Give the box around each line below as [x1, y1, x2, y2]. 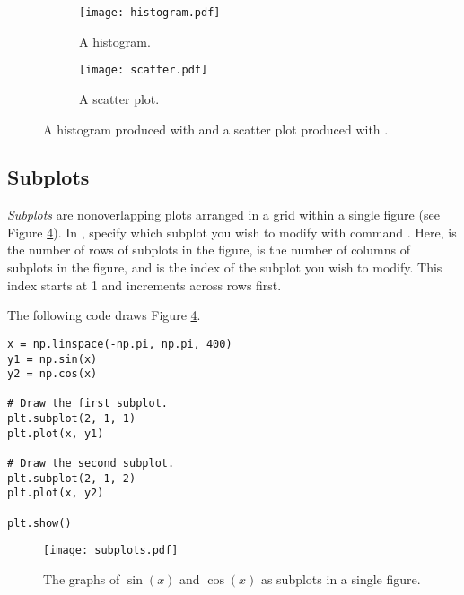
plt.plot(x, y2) [7, 487, 104, 500]
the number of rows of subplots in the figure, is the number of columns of [7, 240, 410, 259]
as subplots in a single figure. [260, 570, 421, 589]
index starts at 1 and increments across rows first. [7, 275, 282, 294]
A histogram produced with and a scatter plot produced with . [43, 119, 389, 138]
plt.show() [7, 516, 72, 530]
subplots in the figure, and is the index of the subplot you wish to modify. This [7, 258, 442, 277]
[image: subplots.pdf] [43, 544, 179, 557]
